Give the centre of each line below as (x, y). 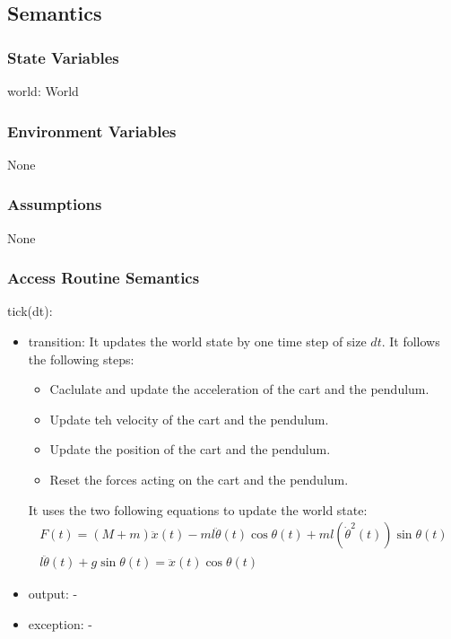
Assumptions (55, 204)
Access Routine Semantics (104, 278)
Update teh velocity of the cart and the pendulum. (189, 419)
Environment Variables (92, 131)
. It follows (411, 341)
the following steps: (81, 359)
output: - (53, 594)
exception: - (60, 624)
